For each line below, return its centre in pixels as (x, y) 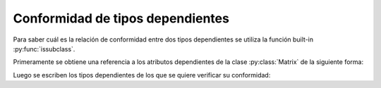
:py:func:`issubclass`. (44, 49)
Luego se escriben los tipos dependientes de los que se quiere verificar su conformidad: (142, 75)
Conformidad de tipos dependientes (121, 18)
